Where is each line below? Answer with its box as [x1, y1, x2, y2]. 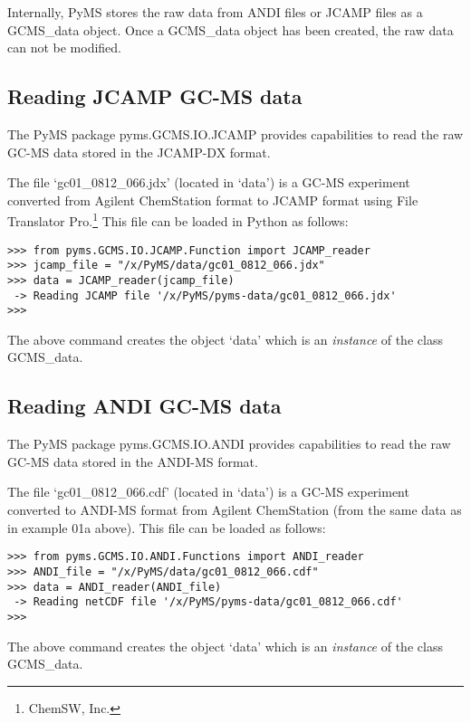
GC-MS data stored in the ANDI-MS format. [7, 452, 258, 471]
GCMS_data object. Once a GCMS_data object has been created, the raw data [7, 20, 454, 39]
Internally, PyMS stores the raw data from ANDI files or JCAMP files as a [7, 3, 423, 21]
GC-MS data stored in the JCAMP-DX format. [7, 142, 271, 161]
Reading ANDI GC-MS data [7, 392, 282, 420]
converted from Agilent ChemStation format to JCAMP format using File [7, 190, 418, 209]
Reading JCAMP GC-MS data [7, 82, 303, 110]
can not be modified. [7, 38, 122, 57]
